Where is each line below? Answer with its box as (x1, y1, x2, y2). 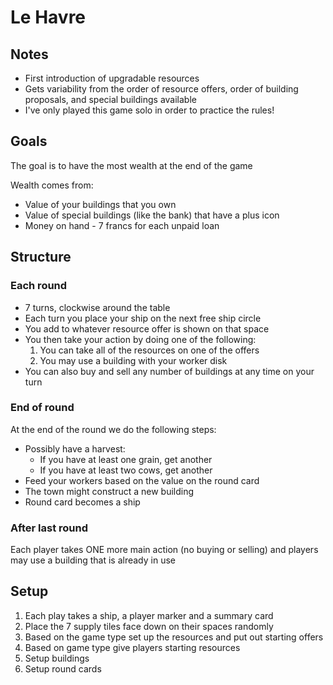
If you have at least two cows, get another (39, 464, 213, 476)
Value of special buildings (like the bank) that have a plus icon (24, 209, 280, 221)
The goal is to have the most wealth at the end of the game (10, 159, 253, 171)
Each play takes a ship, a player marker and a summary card (24, 609, 274, 621)
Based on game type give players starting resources (24, 641, 241, 653)
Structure (10, 249, 72, 266)
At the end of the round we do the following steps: (10, 423, 217, 435)
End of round (10, 401, 75, 415)
